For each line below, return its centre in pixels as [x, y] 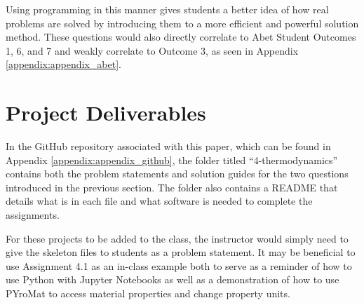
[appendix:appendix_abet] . [63, 64]
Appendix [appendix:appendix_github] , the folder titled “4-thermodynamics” [172, 160]
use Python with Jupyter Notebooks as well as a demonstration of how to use [173, 279]
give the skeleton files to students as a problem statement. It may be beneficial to [181, 252]
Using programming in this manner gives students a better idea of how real [167, 9]
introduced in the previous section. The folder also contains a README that [172, 187]
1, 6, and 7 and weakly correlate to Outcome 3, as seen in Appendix [152, 50]
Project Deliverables [106, 113]
